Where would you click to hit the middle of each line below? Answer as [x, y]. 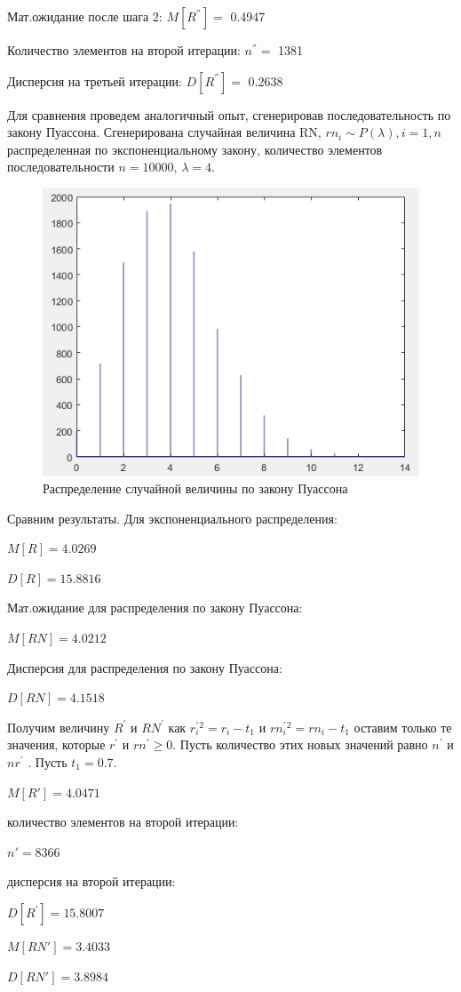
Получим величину [59, 727]
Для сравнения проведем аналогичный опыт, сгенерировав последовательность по [229, 114]
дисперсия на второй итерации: [91, 881]
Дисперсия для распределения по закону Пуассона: [145, 667]
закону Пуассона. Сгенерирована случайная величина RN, [164, 132]
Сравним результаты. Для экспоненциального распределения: [172, 518]
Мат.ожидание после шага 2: [85, 16]
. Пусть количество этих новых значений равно [300, 744]
